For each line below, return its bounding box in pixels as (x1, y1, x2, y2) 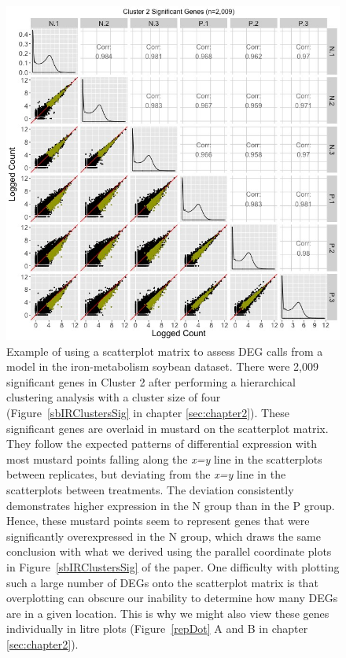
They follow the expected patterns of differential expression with (6, 435, 318, 452)
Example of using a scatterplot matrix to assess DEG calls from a (6, 342, 323, 359)
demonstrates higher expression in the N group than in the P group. (6, 497, 335, 513)
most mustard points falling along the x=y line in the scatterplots (6, 450, 322, 467)
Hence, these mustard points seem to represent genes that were (6, 512, 310, 529)
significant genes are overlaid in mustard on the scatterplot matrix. (6, 420, 329, 436)
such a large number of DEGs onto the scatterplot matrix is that (6, 574, 318, 590)
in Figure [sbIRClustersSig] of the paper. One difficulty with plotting (6, 558, 340, 575)
